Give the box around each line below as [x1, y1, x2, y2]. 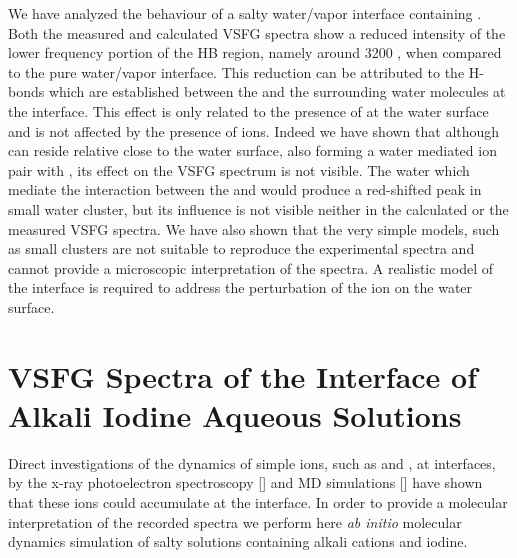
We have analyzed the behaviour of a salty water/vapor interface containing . [8, 3, 482, 23]
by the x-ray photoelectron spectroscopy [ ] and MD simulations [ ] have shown [8, 472, 483, 493]
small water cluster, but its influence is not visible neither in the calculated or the [8, 198, 509, 219]
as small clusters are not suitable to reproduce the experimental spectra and [8, 238, 475, 259]
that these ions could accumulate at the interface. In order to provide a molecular [8, 492, 508, 512]
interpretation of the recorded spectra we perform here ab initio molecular [8, 511, 462, 532]
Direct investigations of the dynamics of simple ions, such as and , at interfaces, [8, 452, 496, 473]
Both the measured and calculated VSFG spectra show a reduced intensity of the [8, 22, 506, 43]
